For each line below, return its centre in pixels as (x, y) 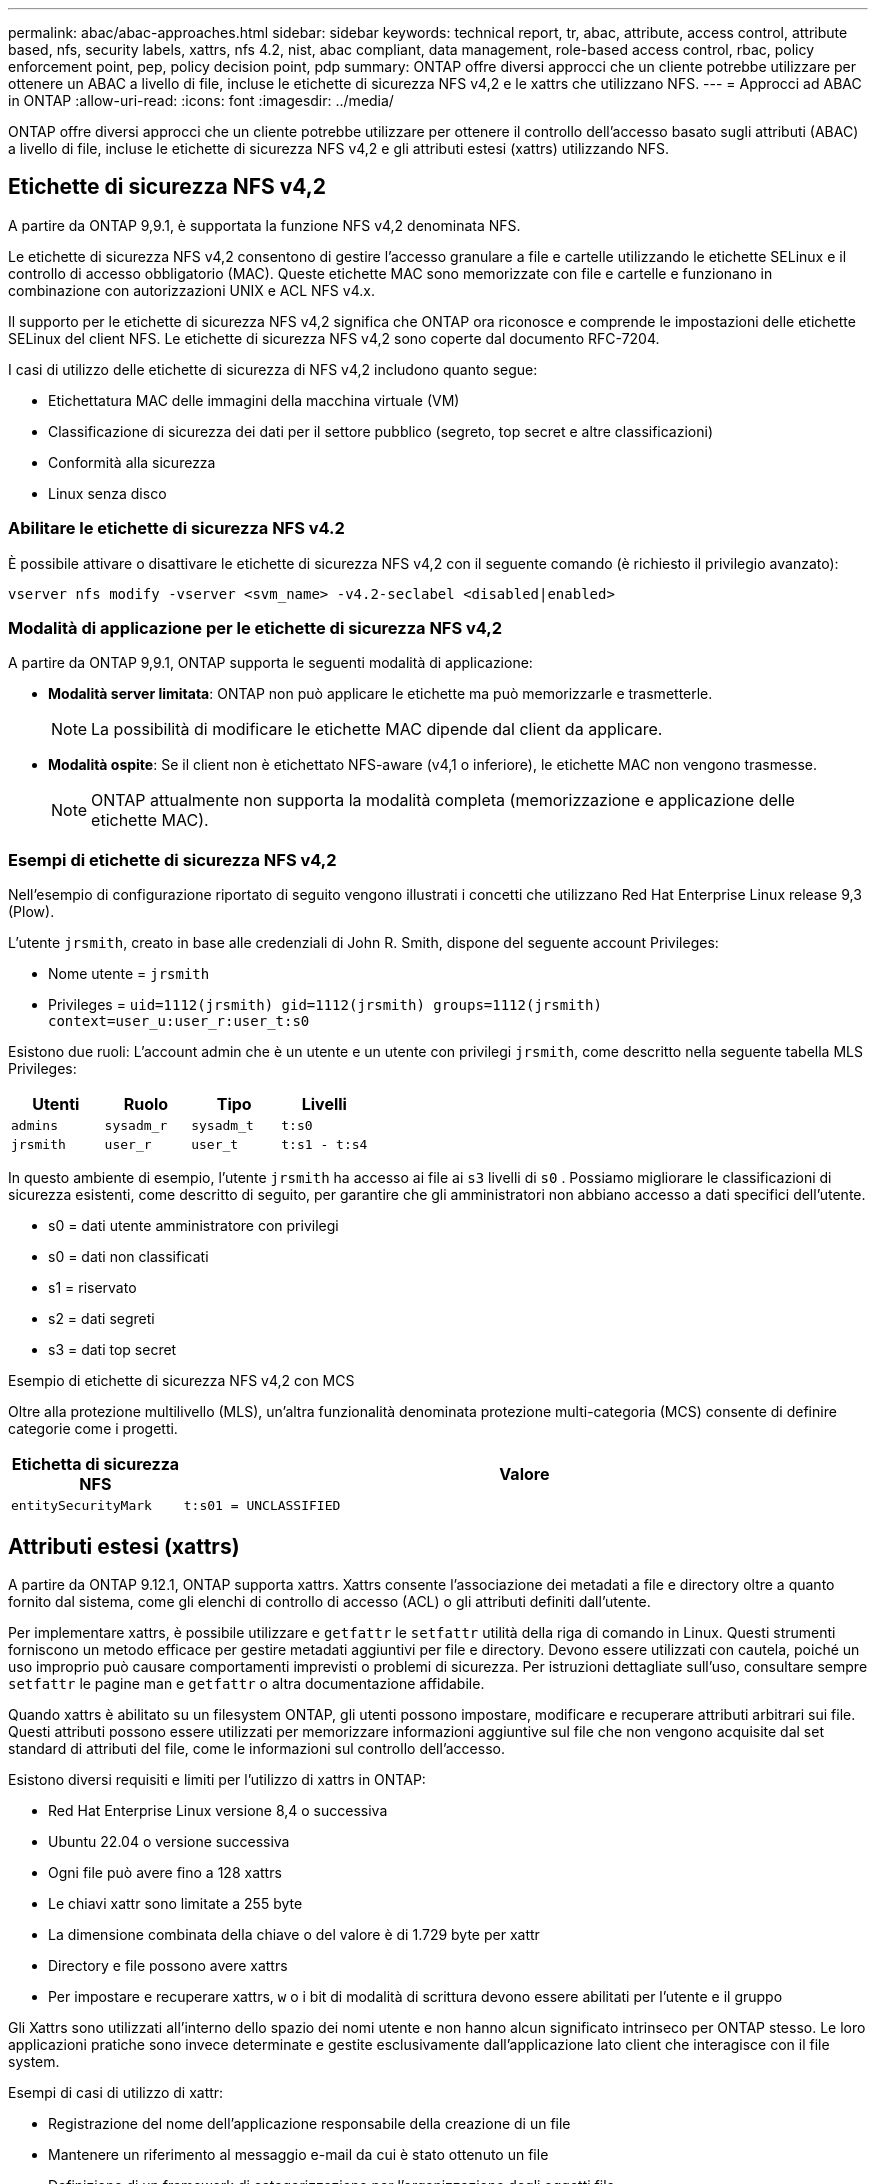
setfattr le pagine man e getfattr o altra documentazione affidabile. (246, 1683)
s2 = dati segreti (101, 1319)
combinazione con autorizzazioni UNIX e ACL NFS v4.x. (191, 290)
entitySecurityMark (81, 1506)
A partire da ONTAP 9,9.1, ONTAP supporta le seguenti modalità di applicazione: (270, 663)
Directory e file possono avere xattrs (168, 1965)
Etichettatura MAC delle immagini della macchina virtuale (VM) (254, 400)
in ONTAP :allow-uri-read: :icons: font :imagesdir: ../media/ (201, 100)
